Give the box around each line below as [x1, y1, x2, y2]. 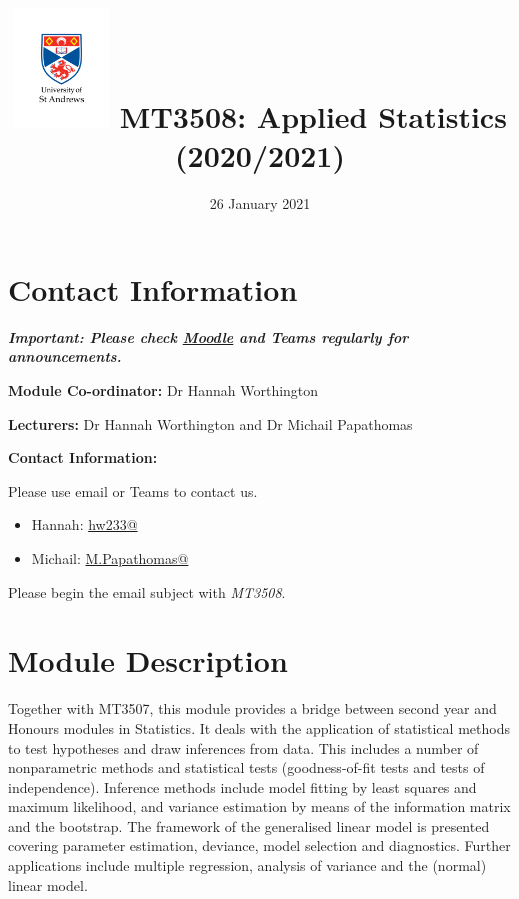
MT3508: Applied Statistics [119, 96, 507, 137]
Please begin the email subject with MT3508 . [8, 581, 286, 602]
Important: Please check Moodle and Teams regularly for [8, 326, 409, 347]
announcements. [8, 346, 122, 367]
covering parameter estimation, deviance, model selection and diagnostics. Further [8, 835, 511, 856]
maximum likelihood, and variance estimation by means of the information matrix [8, 796, 511, 817]
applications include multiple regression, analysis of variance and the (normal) [8, 855, 487, 876]
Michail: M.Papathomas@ [31, 548, 189, 568]
